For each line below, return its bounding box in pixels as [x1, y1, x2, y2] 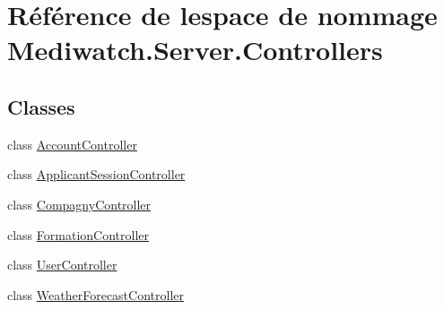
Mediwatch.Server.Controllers [7, 31, 383, 68]
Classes [7, 92, 75, 120]
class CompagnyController [7, 194, 152, 213]
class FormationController [7, 225, 149, 244]
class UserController [7, 255, 118, 274]
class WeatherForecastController [7, 285, 184, 304]
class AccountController [7, 134, 137, 153]
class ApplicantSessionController [7, 165, 186, 184]
